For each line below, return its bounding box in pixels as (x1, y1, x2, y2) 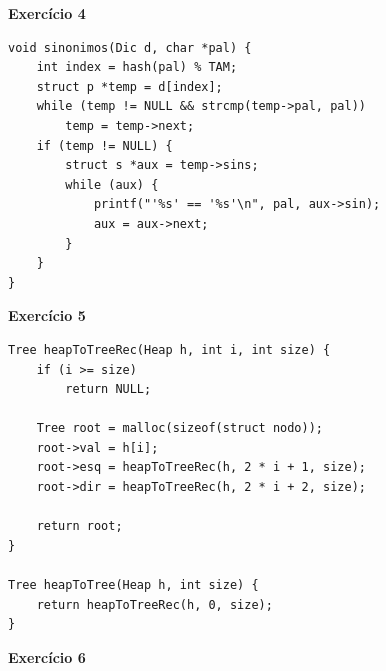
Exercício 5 (8, 305, 86, 326)
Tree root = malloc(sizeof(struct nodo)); (36, 421, 323, 436)
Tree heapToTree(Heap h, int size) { (8, 578, 259, 593)
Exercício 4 (8, 3, 86, 23)
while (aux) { (65, 177, 159, 192)
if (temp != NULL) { (36, 138, 173, 153)
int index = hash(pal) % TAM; (36, 60, 238, 75)
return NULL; (65, 382, 152, 397)
